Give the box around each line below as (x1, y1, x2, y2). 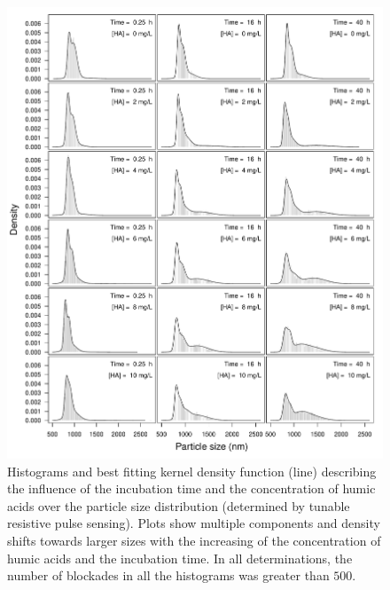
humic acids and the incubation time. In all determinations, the (7, 548, 353, 567)
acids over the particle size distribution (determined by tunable (7, 496, 350, 515)
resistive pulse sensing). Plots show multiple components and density (7, 514, 380, 532)
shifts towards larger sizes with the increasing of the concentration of (7, 531, 381, 549)
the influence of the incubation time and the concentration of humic (7, 479, 376, 498)
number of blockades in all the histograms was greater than (7, 566, 330, 585)
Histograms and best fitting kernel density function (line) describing (7, 461, 377, 480)
